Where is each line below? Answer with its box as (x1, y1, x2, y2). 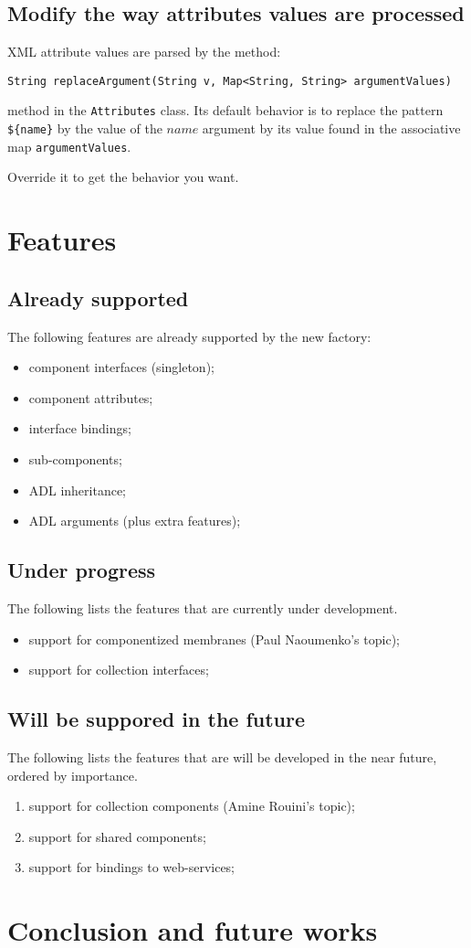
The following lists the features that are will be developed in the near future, (7, 747, 437, 766)
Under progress (7, 556, 156, 584)
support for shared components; (28, 826, 206, 846)
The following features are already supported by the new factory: (7, 326, 372, 346)
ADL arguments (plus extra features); (28, 511, 241, 530)
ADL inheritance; (28, 480, 127, 499)
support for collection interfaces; (28, 660, 209, 679)
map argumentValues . (7, 136, 131, 155)
